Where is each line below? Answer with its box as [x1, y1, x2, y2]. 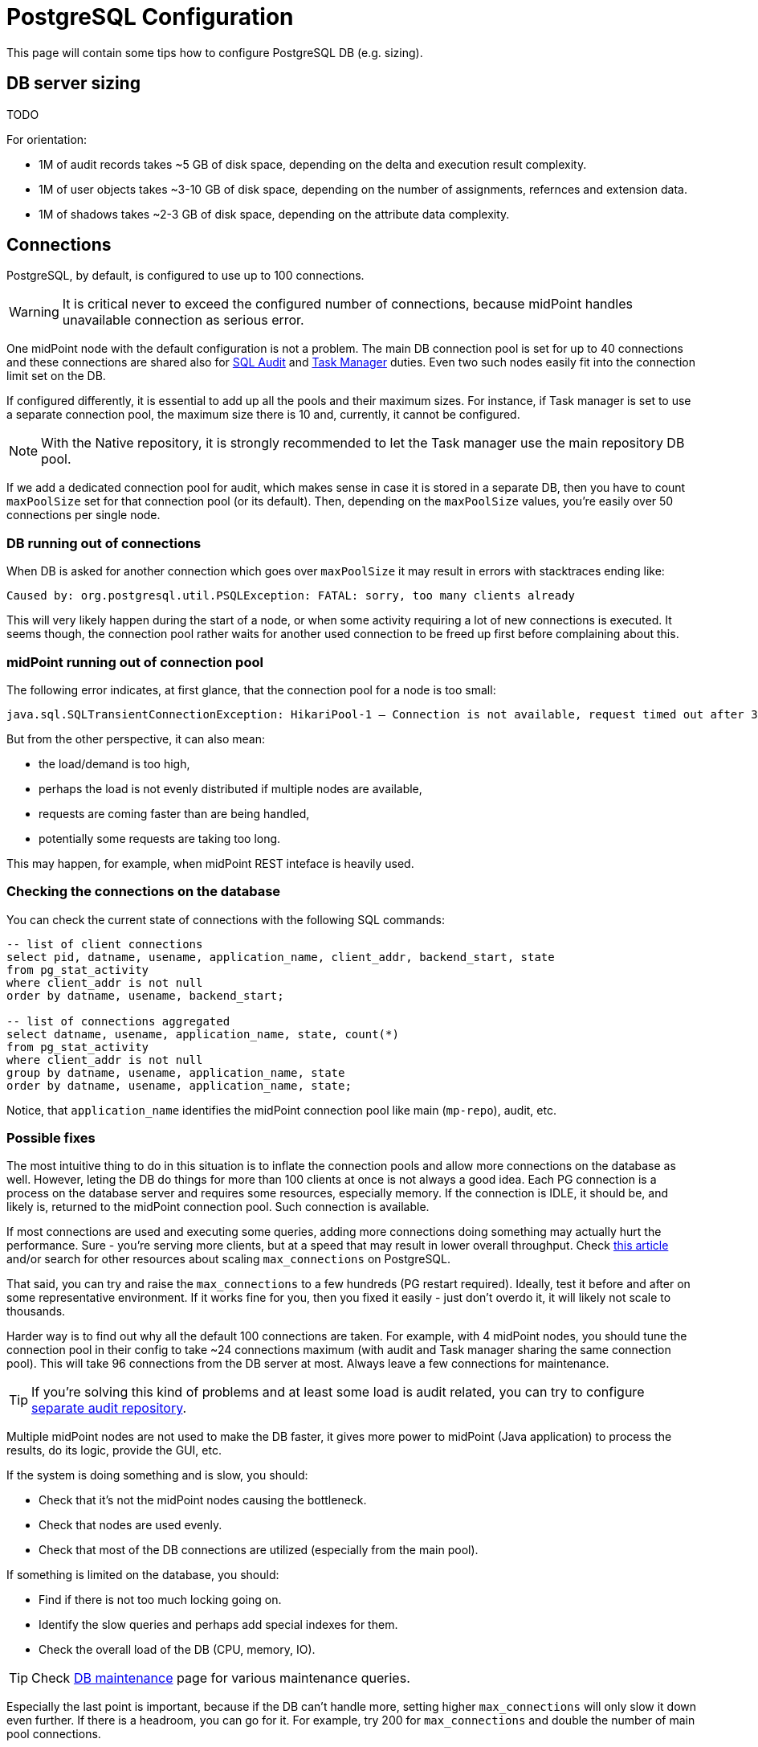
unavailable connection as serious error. [62, 312, 304, 329]
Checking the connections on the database [6, 883, 281, 900]
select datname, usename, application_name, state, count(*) [6, 1027, 399, 1041]
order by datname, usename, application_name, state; [6, 1078, 352, 1092]
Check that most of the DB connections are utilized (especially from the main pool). [39, 1543, 479, 1557]
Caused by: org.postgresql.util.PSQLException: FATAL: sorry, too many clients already [6, 589, 576, 603]
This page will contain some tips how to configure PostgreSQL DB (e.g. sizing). [6, 45, 423, 59]
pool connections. [6, 1727, 101, 1741]
